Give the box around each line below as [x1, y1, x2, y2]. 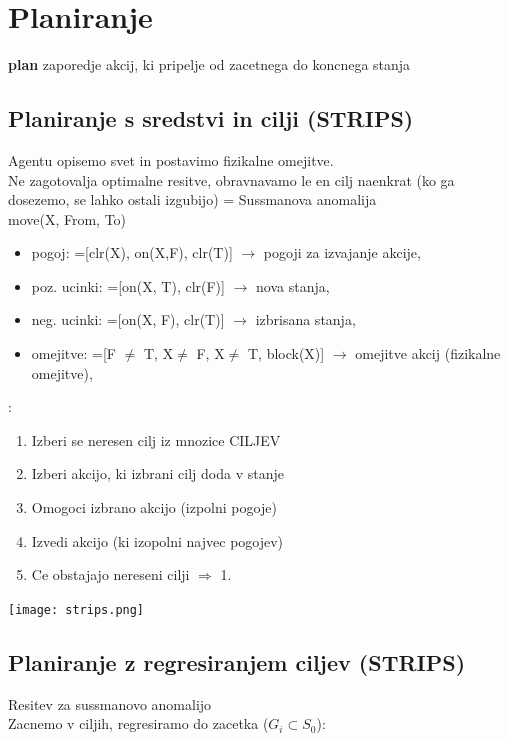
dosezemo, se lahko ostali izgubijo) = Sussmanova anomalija [8, 189, 377, 210]
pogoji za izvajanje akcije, [263, 242, 421, 263]
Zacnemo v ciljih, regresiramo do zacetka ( [8, 713, 269, 734]
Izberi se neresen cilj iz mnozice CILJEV [31, 429, 281, 450]
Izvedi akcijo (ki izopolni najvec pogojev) [31, 530, 284, 551]
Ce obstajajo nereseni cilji [31, 564, 190, 585]
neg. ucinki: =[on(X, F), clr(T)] [31, 309, 225, 330]
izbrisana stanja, [255, 309, 356, 330]
